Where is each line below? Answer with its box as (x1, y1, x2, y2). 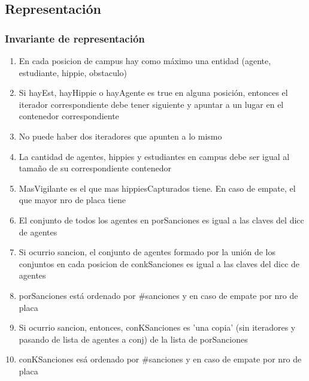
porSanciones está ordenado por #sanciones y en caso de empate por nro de (19, 289, 298, 301)
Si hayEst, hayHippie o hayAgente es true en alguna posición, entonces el (19, 86, 288, 99)
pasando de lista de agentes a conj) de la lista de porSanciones (19, 332, 248, 345)
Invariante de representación (5, 31, 145, 46)
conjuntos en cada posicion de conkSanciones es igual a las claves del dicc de (19, 257, 300, 270)
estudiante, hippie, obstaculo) (19, 66, 128, 78)
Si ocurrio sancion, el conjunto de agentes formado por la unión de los (19, 246, 275, 258)
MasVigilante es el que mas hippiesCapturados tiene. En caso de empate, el (19, 182, 296, 194)
